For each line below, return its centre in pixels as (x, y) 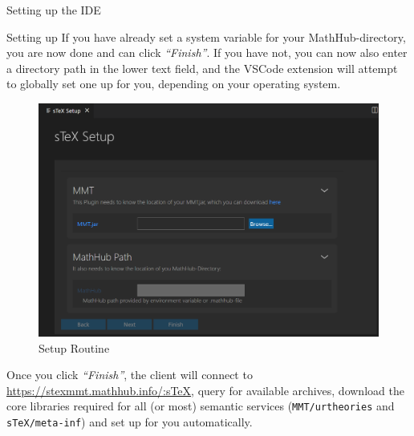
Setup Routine (74, 347)
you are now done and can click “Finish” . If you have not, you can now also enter (207, 52)
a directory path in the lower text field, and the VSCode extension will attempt (202, 68)
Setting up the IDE (54, 10)
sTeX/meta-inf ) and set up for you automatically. (130, 422)
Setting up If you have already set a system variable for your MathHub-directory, (206, 36)
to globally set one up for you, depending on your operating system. (174, 84)
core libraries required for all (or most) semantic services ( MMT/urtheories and (201, 406)
